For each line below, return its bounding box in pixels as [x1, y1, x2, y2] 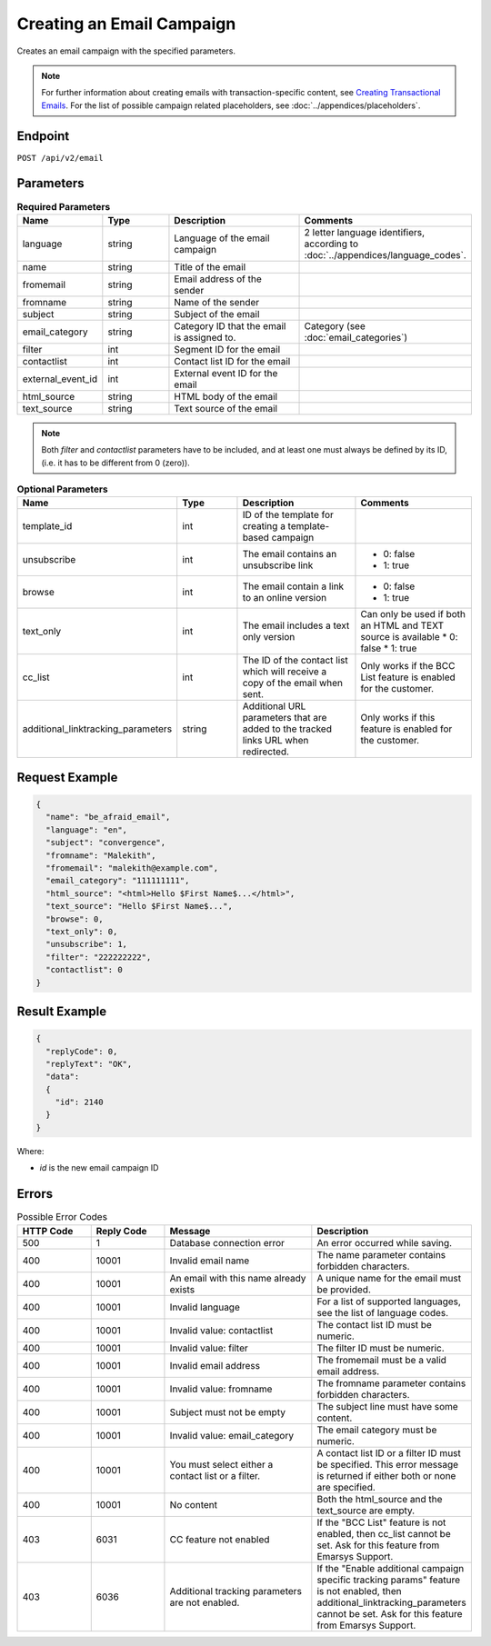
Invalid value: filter [169, 1342, 249, 1354]
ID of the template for [242, 509, 334, 522]
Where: [16, 1145, 45, 1156]
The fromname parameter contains [316, 1377, 466, 1390]
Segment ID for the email [174, 343, 281, 355]
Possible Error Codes [16, 1211, 108, 1223]
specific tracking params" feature [316, 1573, 461, 1586]
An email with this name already [169, 1272, 306, 1284]
